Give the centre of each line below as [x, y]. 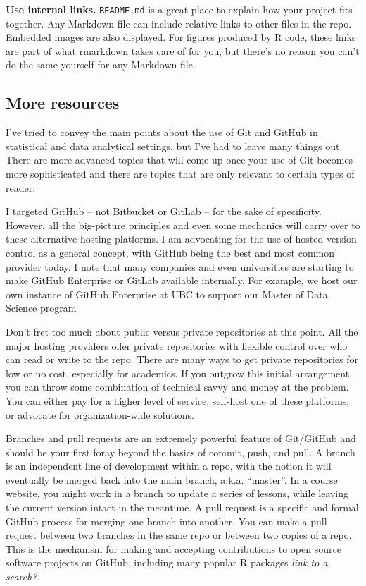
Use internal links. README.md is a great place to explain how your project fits [179, 9]
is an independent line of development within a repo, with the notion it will [169, 466]
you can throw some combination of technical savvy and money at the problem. [177, 387]
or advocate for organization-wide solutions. [100, 414]
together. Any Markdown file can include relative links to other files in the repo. [179, 23]
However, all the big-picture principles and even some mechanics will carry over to [183, 225]
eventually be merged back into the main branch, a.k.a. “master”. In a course [172, 479]
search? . [23, 576]
